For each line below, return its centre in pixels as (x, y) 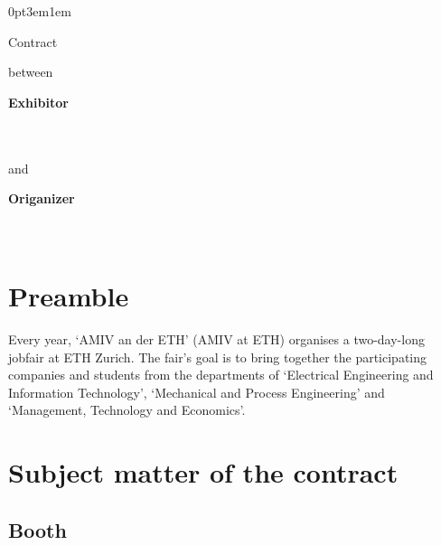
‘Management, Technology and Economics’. (127, 410)
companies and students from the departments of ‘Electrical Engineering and (221, 375)
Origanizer (42, 198)
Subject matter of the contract (203, 472)
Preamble (69, 296)
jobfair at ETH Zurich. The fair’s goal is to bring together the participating (218, 357)
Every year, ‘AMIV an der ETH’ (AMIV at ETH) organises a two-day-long (216, 339)
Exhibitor (38, 102)
